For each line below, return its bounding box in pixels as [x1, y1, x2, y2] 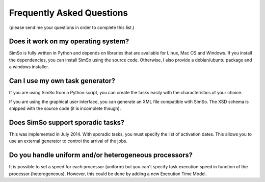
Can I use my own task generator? [9, 77, 115, 85]
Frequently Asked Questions [9, 7, 128, 18]
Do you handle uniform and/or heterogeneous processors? [9, 151, 193, 159]
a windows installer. [9, 64, 49, 70]
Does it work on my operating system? [9, 37, 130, 46]
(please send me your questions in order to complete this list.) [9, 25, 134, 30]
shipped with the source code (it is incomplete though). [9, 105, 121, 111]
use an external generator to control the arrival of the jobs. [9, 138, 128, 144]
